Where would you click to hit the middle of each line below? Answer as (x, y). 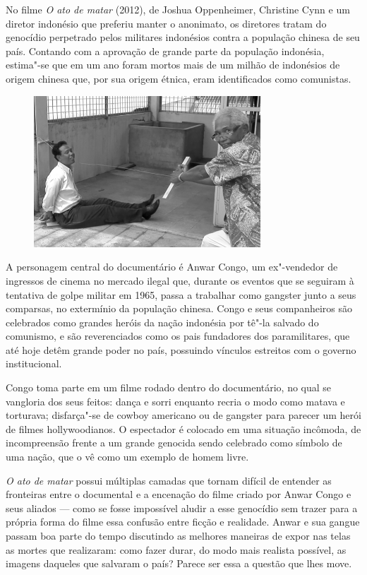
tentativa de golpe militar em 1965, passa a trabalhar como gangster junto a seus (181, 294)
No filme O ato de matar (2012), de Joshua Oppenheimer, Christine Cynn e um (178, 9)
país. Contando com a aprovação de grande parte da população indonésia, (165, 51)
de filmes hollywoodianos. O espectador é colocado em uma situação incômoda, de (183, 428)
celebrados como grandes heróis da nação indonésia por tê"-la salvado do (162, 322)
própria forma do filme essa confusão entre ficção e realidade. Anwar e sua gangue (183, 522)
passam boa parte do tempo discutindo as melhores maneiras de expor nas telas (178, 535)
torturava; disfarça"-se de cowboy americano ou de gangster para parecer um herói (183, 415)
